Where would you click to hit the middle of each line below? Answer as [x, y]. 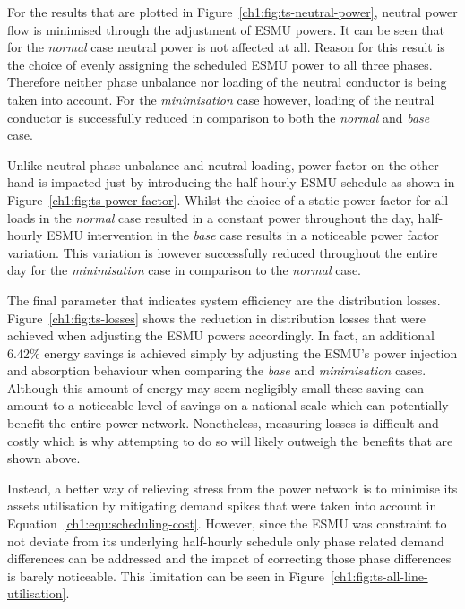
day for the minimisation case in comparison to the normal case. [184, 270]
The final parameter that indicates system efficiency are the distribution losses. [224, 300]
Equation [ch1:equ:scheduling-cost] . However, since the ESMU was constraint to [227, 523]
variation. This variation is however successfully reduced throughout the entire [223, 252]
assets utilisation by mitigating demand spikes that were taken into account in [222, 506]
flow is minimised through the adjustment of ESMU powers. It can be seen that [226, 29]
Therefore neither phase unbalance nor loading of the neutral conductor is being [227, 82]
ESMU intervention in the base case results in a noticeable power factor [243, 235]
